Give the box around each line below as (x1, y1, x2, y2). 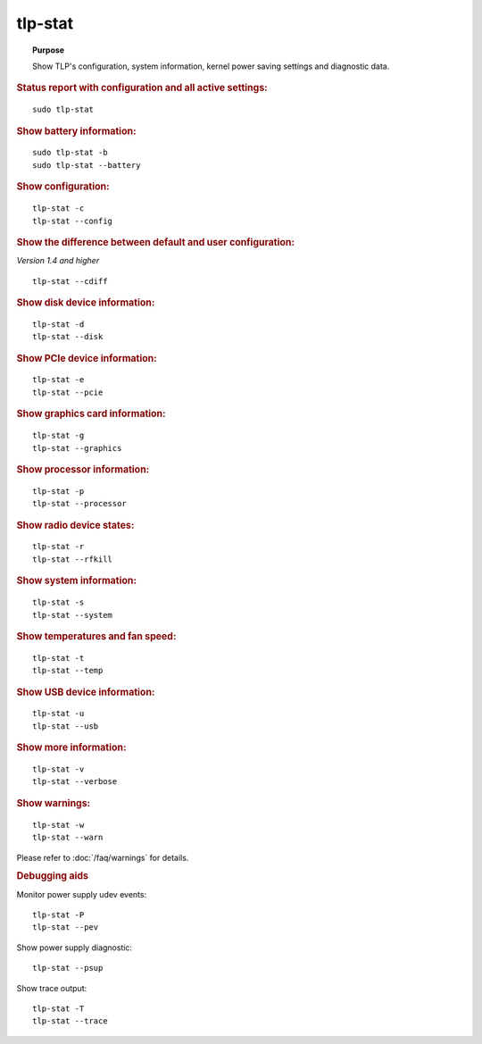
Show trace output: (16, 982, 87, 993)
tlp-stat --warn (32, 832, 104, 843)
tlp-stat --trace (32, 1016, 108, 1026)
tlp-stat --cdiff (32, 276, 108, 286)
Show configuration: (16, 180, 111, 193)
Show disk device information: (16, 296, 155, 308)
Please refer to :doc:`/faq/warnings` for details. (16, 852, 189, 863)
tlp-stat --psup (32, 963, 104, 973)
